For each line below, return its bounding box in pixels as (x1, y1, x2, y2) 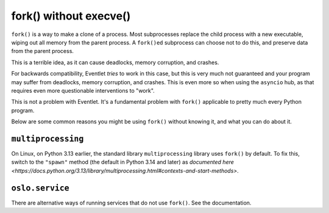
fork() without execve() (11, 9, 131, 23)
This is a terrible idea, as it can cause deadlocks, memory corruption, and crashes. (11, 59, 219, 66)
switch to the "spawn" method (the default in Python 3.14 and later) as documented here (11, 159, 235, 166)
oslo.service (11, 183, 69, 193)
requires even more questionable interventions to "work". (11, 87, 155, 94)
